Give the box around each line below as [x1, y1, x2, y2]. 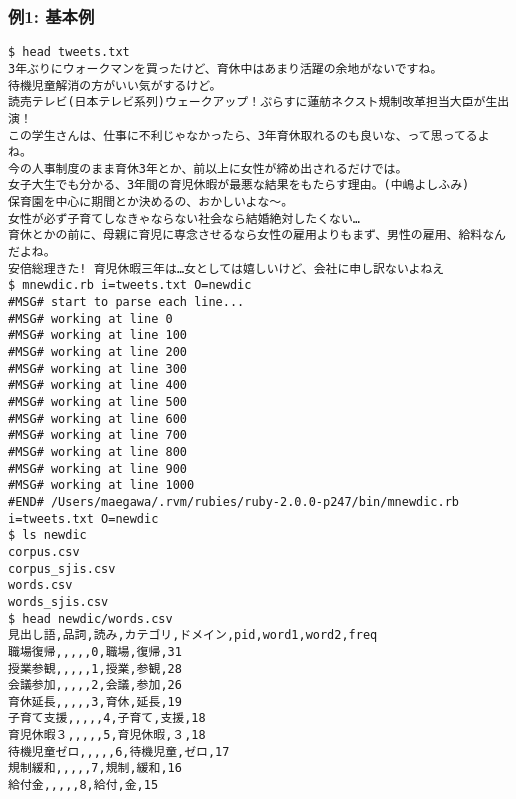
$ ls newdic [8, 528, 87, 543]
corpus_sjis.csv [8, 561, 116, 576]
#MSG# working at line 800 [8, 444, 187, 459]
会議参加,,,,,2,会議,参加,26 [8, 678, 182, 693]
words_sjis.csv [8, 594, 109, 609]
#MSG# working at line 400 [8, 378, 187, 393]
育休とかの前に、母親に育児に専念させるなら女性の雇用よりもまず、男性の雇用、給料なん [8, 228, 506, 243]
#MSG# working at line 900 [8, 461, 187, 476]
